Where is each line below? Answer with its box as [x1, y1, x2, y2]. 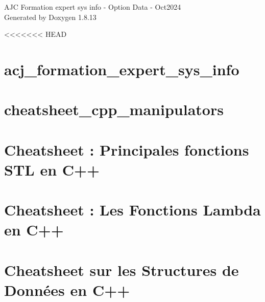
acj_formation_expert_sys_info [4, 58, 239, 79]
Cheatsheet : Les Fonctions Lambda [4, 199, 261, 220]
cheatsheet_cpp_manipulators [4, 99, 224, 120]
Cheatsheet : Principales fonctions [4, 139, 249, 160]
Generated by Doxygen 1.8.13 [4, 11, 97, 22]
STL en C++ [4, 159, 100, 180]
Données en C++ [4, 279, 130, 300]
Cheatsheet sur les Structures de [4, 259, 239, 280]
